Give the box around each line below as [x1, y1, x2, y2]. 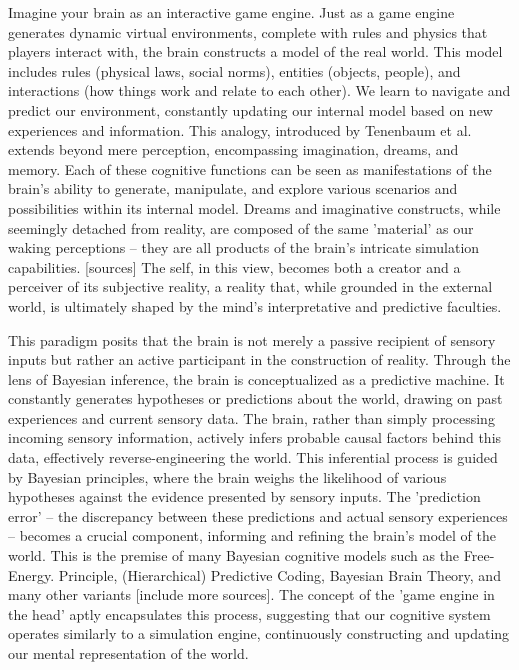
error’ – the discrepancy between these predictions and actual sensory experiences [8, 505, 508, 526]
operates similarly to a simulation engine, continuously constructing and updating [8, 623, 510, 644]
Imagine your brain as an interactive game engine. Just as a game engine [8, 2, 455, 22]
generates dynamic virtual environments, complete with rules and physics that [8, 21, 488, 42]
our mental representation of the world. [8, 643, 249, 663]
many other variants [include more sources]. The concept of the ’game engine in [8, 584, 495, 605]
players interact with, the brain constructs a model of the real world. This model [8, 41, 503, 62]
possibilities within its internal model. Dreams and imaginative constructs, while [8, 197, 501, 218]
